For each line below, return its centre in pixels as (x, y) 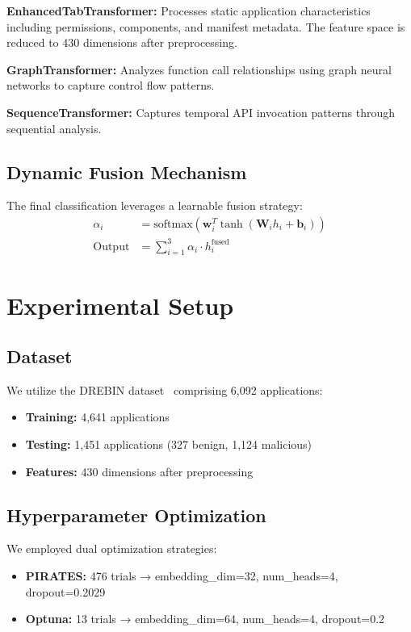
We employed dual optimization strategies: (112, 548)
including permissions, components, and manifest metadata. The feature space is (206, 26)
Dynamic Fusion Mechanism (127, 172)
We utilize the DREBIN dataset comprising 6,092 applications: (165, 389)
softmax (173, 224)
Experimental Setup (120, 305)
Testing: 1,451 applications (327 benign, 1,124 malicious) (169, 444)
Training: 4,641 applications (97, 417)
